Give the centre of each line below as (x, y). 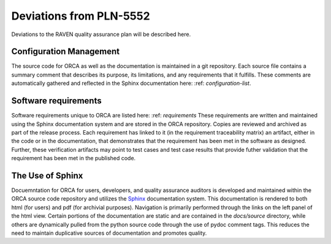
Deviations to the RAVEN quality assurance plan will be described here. (101, 34)
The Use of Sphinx (47, 175)
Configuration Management (66, 52)
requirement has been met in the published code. (74, 158)
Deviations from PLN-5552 (81, 16)
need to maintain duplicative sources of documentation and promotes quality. (109, 233)
